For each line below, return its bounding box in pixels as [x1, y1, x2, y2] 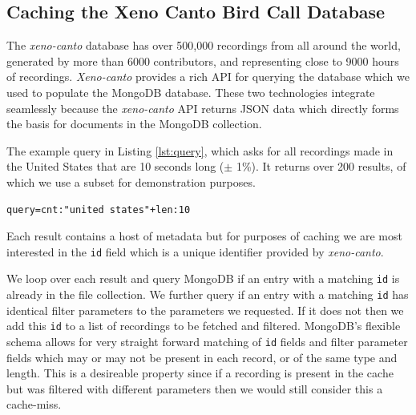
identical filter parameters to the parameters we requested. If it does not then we [6, 301, 404, 318]
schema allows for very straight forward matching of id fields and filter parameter [6, 332, 408, 349]
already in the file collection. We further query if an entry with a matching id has [6, 286, 409, 303]
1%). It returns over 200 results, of [236, 158, 406, 175]
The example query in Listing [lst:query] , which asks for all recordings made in [6, 142, 394, 159]
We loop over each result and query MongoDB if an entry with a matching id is [6, 270, 400, 287]
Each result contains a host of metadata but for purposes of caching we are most [6, 228, 402, 244]
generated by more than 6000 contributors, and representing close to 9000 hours [6, 52, 399, 69]
